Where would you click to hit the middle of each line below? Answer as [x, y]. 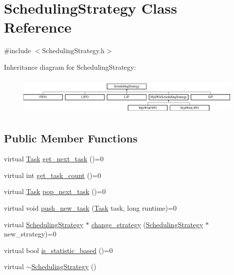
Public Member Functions [71, 138]
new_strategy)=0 [30, 234]
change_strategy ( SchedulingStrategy [147, 224]
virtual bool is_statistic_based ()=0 [58, 250]
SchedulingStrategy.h [73, 50]
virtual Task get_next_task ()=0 [54, 159]
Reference [38, 27]
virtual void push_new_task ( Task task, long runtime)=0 [90, 207]
